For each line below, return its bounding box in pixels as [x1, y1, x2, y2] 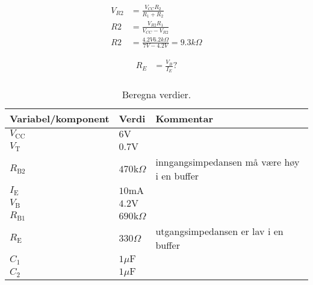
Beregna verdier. [122, 87, 191, 102]
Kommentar [155, 111, 214, 126]
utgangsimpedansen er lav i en [155, 224, 284, 239]
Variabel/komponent [10, 111, 110, 126]
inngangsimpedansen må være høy [155, 155, 300, 169]
